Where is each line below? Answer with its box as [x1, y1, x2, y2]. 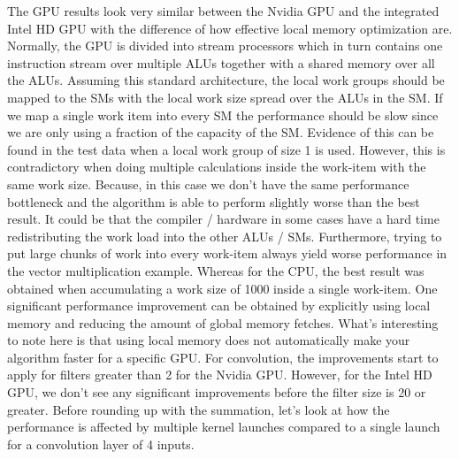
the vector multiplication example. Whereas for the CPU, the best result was [7, 261, 425, 279]
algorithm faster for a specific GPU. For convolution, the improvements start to [7, 348, 439, 366]
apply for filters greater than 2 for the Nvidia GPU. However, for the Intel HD [7, 365, 432, 384]
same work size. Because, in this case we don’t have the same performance [7, 174, 409, 193]
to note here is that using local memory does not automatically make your [7, 331, 410, 349]
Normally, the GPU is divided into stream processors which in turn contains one [7, 36, 443, 55]
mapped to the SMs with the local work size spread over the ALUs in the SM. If [7, 88, 443, 106]
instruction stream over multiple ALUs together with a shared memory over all [7, 53, 435, 72]
